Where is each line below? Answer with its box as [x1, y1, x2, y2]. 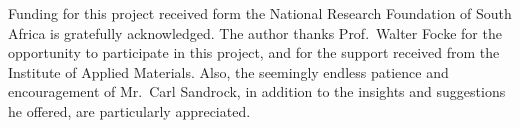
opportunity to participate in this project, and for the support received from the [8, 42, 500, 63]
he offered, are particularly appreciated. [8, 100, 251, 121]
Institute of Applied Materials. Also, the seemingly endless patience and [8, 61, 449, 82]
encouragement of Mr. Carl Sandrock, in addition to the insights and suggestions [8, 81, 506, 102]
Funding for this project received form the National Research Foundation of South [8, 3, 512, 23]
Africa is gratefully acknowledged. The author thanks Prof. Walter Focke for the [8, 22, 502, 43]
